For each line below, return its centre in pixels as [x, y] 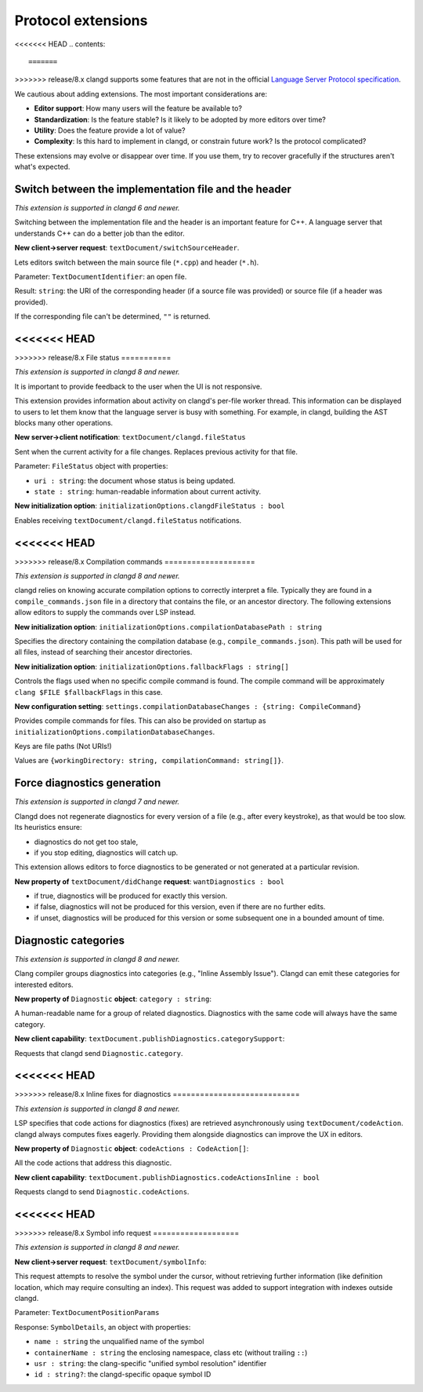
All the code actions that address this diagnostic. [93, 1163]
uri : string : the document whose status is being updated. [135, 480]
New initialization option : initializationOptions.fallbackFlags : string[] [152, 667]
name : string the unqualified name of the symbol [119, 1342]
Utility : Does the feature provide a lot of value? [110, 130]
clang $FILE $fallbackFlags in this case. [89, 692]
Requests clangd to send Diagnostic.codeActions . [102, 1192]
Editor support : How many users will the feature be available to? [138, 108]
